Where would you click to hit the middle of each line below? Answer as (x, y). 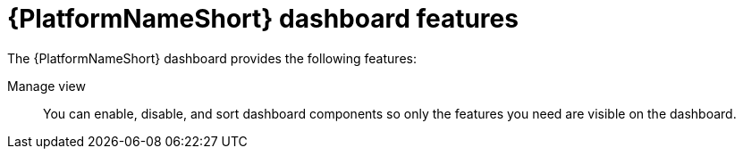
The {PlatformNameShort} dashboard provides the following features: (212, 58)
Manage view (46, 86)
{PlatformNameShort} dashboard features (263, 19)
